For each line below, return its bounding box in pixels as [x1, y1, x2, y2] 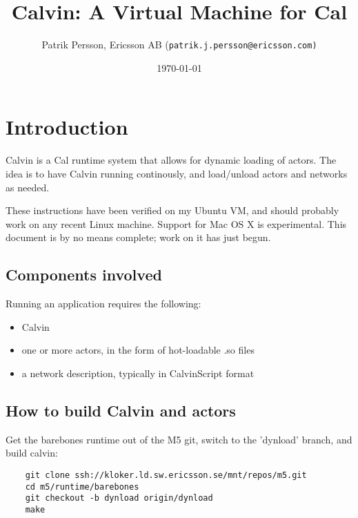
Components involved [6, 264, 162, 285]
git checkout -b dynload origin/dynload [25, 493, 213, 503]
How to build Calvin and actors [6, 399, 236, 421]
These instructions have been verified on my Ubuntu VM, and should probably [6, 203, 339, 218]
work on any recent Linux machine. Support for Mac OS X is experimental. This [6, 216, 347, 231]
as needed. [6, 180, 50, 194]
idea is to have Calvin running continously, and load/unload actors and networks [6, 166, 348, 180]
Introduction [6, 113, 128, 141]
